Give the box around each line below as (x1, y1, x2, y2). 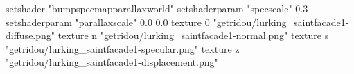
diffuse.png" (6, 28, 55, 42)
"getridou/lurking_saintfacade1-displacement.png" (6, 55, 218, 69)
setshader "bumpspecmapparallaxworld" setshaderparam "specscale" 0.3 (6, 1, 308, 15)
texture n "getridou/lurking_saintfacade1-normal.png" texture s (57, 28, 329, 42)
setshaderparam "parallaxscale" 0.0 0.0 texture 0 (6, 14, 210, 29)
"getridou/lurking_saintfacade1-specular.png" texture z (6, 41, 240, 56)
